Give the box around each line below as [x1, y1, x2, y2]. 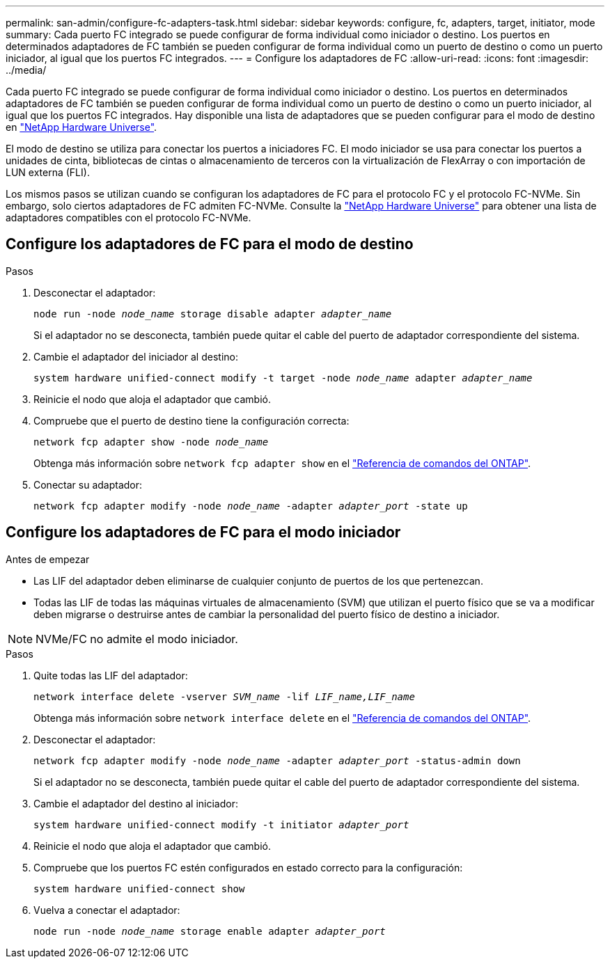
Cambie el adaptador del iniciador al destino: [33, 350, 238, 363]
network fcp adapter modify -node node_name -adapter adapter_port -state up [33, 500, 468, 512]
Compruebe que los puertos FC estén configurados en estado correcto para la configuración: [33, 861, 463, 874]
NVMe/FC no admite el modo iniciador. [36, 631, 238, 646]
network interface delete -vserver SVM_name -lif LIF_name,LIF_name [33, 690, 415, 702]
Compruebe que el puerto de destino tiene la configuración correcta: [33, 414, 350, 427]
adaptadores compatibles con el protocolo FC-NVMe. [6, 212, 251, 223]
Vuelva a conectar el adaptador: [33, 903, 180, 916]
